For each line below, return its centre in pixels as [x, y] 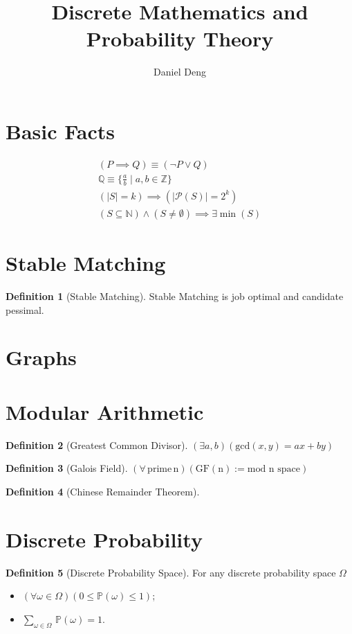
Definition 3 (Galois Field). [67, 468]
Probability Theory [180, 38]
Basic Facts [61, 131]
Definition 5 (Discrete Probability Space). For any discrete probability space [171, 572]
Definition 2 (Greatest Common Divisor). [97, 444]
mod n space [274, 469]
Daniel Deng [180, 72]
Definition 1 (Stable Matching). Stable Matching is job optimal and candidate [175, 296]
